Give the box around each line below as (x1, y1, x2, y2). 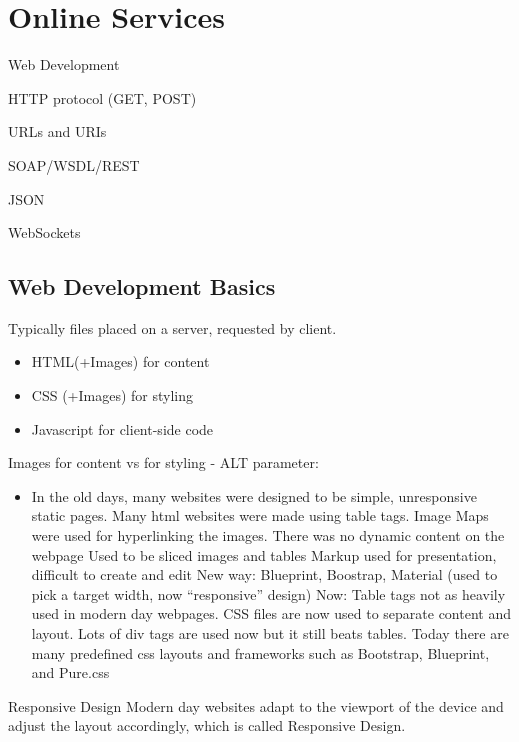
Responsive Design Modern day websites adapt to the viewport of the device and (8, 695, 504, 716)
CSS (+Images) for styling (31, 385, 193, 406)
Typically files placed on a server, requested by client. (8, 317, 337, 338)
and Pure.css (31, 662, 110, 683)
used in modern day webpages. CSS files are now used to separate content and (31, 603, 511, 624)
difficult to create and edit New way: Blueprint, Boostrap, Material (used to (31, 564, 498, 585)
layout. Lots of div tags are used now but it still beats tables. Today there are (31, 623, 509, 644)
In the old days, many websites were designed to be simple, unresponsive (31, 485, 477, 506)
